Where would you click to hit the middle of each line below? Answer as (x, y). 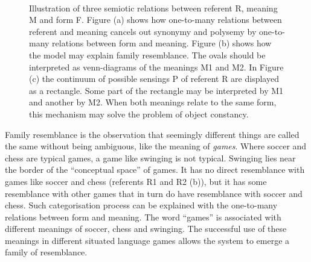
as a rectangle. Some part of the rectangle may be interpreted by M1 (156, 90)
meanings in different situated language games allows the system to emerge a (147, 240)
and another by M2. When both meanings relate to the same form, (153, 102)
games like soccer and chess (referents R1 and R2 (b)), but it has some (136, 181)
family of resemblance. (46, 252)
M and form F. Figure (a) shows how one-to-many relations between (155, 20)
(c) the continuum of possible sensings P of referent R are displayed (154, 79)
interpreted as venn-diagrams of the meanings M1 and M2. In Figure (156, 67)
